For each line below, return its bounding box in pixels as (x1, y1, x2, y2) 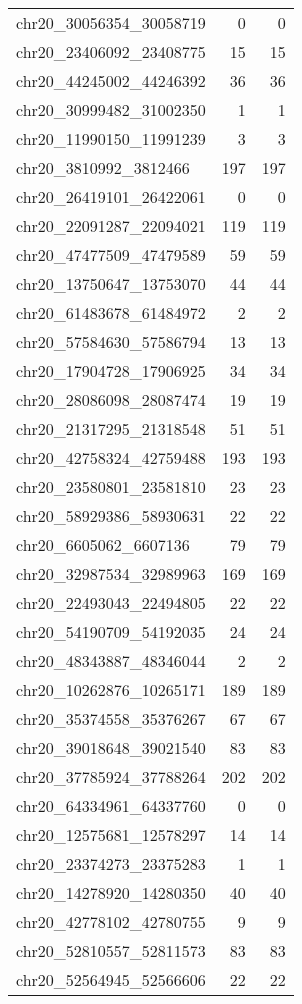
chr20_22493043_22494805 (16, 591, 206, 614)
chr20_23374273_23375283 (16, 852, 206, 875)
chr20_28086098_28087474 (16, 388, 206, 411)
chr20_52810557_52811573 (16, 939, 206, 962)
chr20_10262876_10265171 (16, 678, 206, 701)
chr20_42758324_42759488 (16, 446, 206, 469)
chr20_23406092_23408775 (16, 40, 206, 63)
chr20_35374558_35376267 (16, 707, 206, 730)
